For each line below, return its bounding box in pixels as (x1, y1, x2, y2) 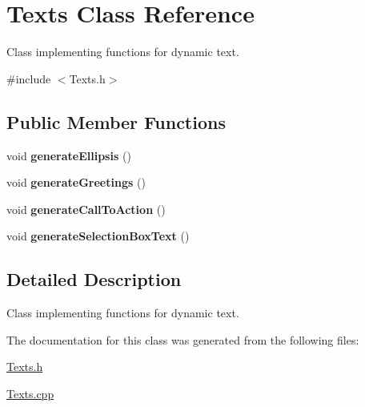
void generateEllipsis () (6, 147, 131, 163)
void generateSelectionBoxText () (6, 228, 190, 244)
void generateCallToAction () (6, 200, 166, 217)
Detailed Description (6, 267, 182, 292)
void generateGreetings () (6, 174, 146, 191)
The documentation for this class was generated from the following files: (6, 331, 359, 348)
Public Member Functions (6, 109, 226, 134)
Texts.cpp (6, 385, 54, 401)
